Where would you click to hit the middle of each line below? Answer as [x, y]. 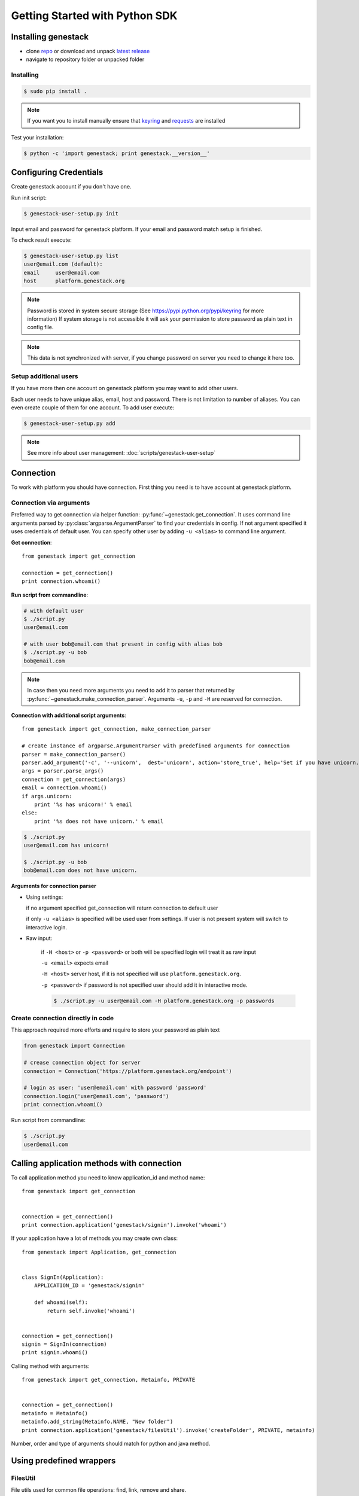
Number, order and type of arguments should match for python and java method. [111, 1443]
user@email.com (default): [63, 264]
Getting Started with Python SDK [94, 16]
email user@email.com [62, 273]
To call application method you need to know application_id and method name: [108, 1178]
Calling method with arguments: [50, 1366]
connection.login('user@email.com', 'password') [96, 1096]
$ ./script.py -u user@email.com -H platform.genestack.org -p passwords [164, 1001]
